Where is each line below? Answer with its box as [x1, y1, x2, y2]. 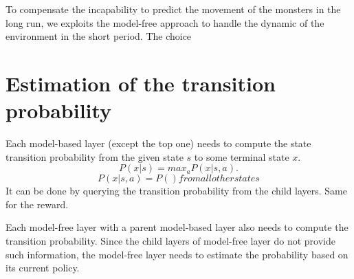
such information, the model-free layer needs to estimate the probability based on [5, 247, 349, 261]
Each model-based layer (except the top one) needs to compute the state [5, 136, 311, 150]
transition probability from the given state [5, 149, 184, 164]
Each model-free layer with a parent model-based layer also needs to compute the [5, 220, 349, 234]
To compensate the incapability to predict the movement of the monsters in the [5, 2, 341, 16]
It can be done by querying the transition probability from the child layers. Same [5, 183, 347, 198]
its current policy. [5, 260, 80, 275]
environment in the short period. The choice [5, 29, 192, 43]
